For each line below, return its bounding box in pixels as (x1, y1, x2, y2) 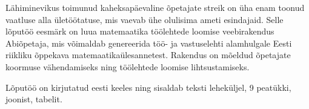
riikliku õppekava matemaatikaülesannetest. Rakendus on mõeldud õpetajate (5, 48, 291, 61)
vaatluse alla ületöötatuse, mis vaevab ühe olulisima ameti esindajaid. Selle (5, 13, 284, 25)
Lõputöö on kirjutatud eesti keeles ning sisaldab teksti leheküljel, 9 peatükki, (5, 81, 291, 93)
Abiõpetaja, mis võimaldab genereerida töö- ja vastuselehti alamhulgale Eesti (5, 36, 292, 49)
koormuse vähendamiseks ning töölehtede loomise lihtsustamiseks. (5, 60, 250, 73)
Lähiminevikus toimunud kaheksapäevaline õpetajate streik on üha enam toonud (5, 1, 305, 13)
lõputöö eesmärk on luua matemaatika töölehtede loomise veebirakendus (5, 25, 274, 38)
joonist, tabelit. (5, 93, 62, 105)
